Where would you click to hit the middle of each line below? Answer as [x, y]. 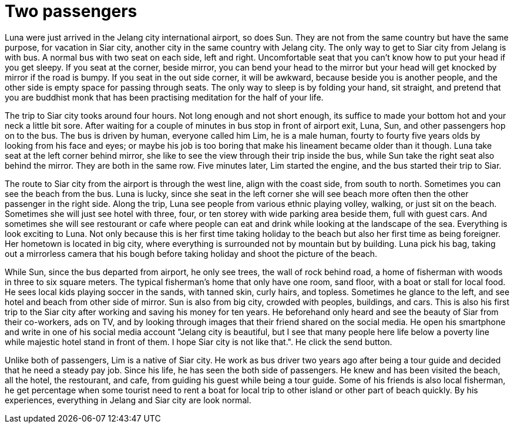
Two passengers [71, 11]
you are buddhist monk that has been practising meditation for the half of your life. [164, 97]
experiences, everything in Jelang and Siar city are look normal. [128, 400]
